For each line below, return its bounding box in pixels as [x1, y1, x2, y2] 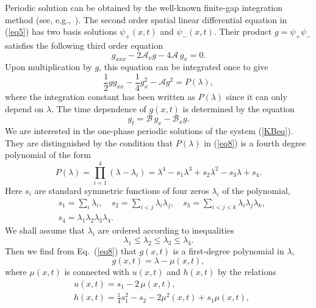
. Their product [214, 25, 272, 38]
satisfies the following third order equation [5, 38, 163, 51]
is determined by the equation [182, 102, 295, 115]
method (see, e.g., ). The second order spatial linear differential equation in [5, 13, 287, 26]
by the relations [217, 265, 276, 278]
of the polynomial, [222, 184, 290, 196]
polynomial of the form [5, 148, 91, 161]
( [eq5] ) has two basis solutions [5, 25, 117, 38]
